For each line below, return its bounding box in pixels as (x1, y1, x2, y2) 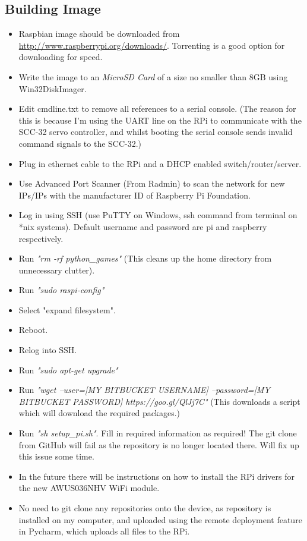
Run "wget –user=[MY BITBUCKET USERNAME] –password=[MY (18, 383, 270, 396)
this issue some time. (18, 450, 94, 463)
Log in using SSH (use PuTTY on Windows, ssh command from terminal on (18, 209, 297, 221)
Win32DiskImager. (18, 82, 87, 95)
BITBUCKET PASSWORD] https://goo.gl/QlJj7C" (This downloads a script (18, 395, 300, 407)
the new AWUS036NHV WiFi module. (18, 482, 160, 494)
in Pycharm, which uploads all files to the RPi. (18, 525, 190, 537)
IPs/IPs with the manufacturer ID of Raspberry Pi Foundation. (18, 188, 251, 201)
